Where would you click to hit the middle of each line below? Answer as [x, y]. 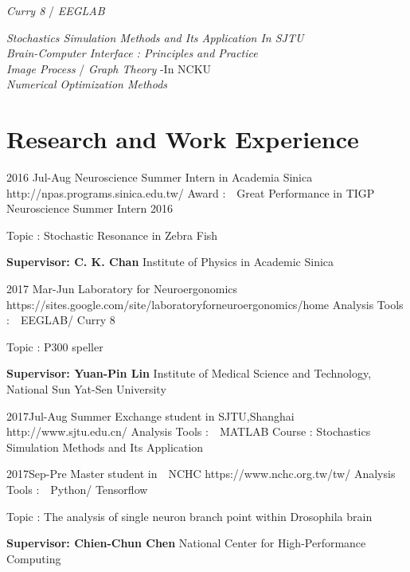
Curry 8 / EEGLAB [56, 10]
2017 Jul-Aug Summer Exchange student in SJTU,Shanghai [150, 415]
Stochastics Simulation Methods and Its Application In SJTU [155, 37]
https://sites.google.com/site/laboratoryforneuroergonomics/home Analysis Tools [205, 304]
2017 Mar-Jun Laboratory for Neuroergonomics [122, 289]
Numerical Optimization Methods [87, 84]
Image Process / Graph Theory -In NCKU [109, 68]
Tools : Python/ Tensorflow [77, 489]
